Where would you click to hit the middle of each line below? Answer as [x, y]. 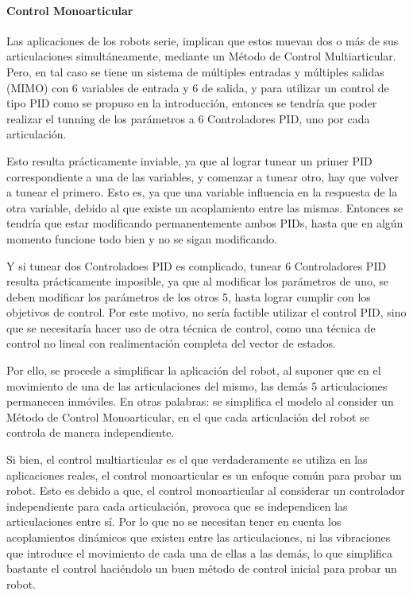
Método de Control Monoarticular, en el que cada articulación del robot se [188, 416]
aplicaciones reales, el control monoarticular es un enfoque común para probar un [204, 474]
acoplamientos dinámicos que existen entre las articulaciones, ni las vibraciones [199, 537]
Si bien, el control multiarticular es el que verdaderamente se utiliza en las [187, 459]
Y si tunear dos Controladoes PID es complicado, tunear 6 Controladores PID [197, 265]
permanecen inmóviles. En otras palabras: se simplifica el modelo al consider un [200, 401]
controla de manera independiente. [91, 432]
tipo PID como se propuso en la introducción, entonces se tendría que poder [192, 103]
